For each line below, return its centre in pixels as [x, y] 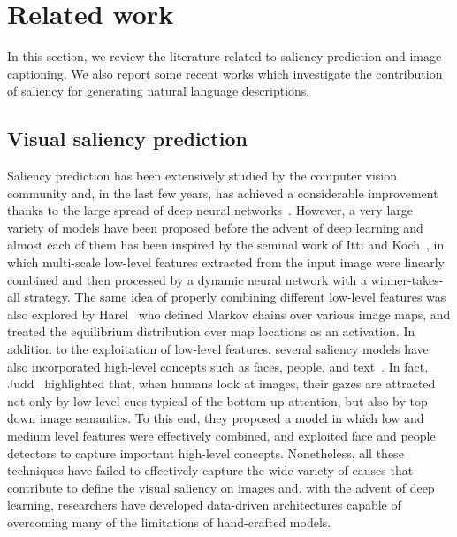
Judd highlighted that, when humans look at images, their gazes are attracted [221, 384]
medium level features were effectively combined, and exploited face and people [221, 436]
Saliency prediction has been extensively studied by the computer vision [202, 176]
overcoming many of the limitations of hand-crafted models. [169, 522]
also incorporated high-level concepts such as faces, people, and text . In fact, [218, 366]
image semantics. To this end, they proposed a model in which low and [232, 418]
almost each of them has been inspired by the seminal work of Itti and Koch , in [226, 245]
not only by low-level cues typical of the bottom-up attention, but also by [206, 400]
